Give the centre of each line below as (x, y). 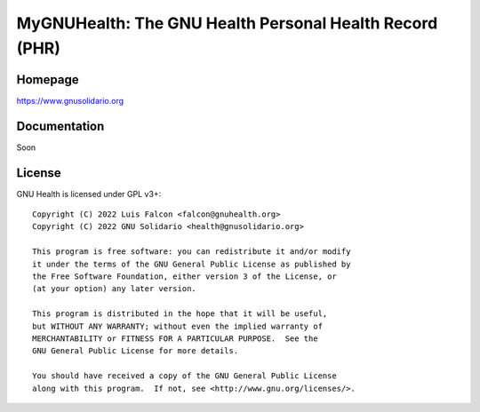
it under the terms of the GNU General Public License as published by (192, 264)
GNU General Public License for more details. (136, 351)
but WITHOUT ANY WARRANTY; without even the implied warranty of (178, 326)
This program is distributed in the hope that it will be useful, (180, 314)
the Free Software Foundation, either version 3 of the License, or (184, 277)
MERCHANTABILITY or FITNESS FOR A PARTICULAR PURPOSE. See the (176, 338)
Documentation (60, 126)
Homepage (48, 79)
